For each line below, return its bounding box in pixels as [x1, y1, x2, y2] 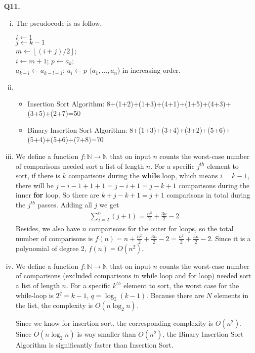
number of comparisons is [15, 233, 93, 243]
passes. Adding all [38, 199, 92, 209]
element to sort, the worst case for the [123, 280, 239, 290]
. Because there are [146, 290, 204, 300]
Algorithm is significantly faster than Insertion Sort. [15, 340, 173, 350]
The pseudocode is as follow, [15, 17, 102, 28]
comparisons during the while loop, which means [68, 170, 218, 181]
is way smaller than [77, 329, 136, 339]
